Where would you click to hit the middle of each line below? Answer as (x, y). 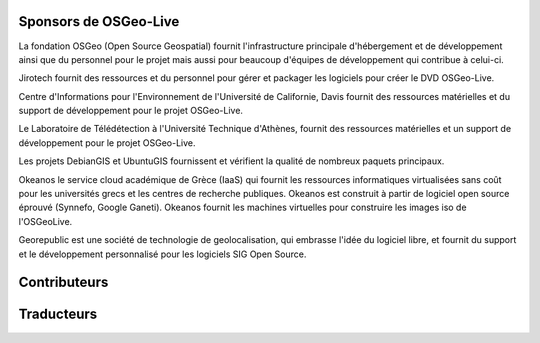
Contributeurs (63, 282)
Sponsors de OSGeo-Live (99, 21)
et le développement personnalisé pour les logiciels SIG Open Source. (162, 254)
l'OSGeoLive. (45, 221)
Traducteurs (58, 314)
